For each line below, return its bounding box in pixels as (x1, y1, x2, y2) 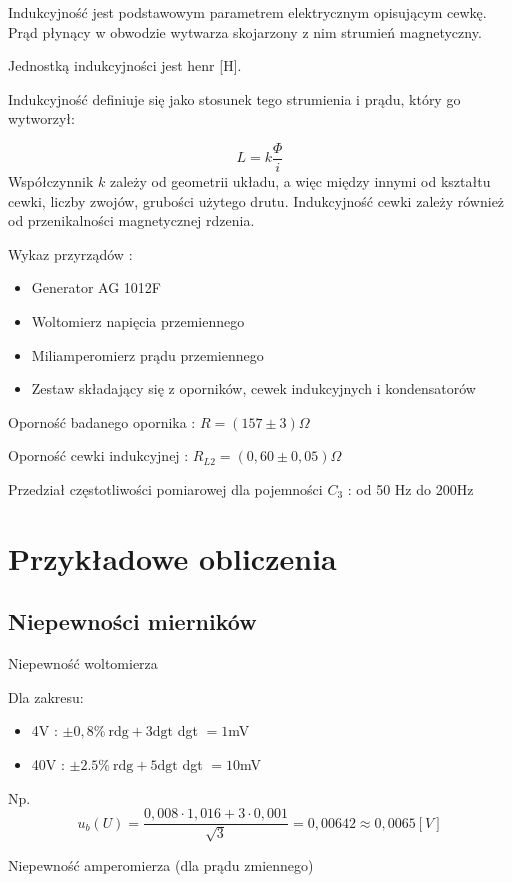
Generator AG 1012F (31, 277, 161, 298)
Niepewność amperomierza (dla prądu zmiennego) (8, 854, 314, 875)
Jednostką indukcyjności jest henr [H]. (8, 55, 242, 76)
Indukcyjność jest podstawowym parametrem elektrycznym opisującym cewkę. (8, 2, 487, 22)
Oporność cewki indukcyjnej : (8, 445, 189, 466)
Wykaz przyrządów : (8, 243, 133, 264)
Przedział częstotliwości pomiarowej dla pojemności (8, 478, 323, 499)
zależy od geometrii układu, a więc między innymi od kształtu (109, 171, 491, 192)
